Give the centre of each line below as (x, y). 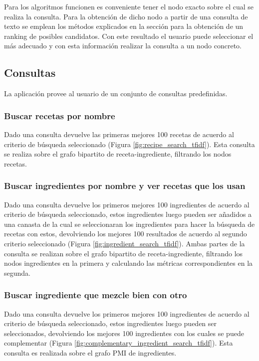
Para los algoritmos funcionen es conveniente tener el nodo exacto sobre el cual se (129, 6)
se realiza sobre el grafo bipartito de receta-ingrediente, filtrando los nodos (118, 154)
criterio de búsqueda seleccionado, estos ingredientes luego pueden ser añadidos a (128, 214)
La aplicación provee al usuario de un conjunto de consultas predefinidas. (116, 93)
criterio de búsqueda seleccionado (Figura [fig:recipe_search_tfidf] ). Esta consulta (129, 144)
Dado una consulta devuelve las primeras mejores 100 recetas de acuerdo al (119, 134)
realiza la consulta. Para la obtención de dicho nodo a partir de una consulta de (126, 16)
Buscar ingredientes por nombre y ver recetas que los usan (125, 186)
